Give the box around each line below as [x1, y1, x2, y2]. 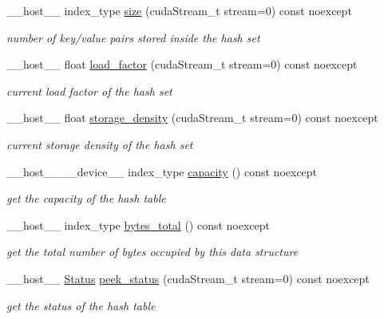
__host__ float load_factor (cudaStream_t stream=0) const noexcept [6, 56, 358, 73]
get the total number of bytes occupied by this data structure [6, 243, 299, 260]
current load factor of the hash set [6, 82, 172, 99]
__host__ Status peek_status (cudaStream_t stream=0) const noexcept [6, 270, 370, 286]
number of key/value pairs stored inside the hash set [6, 29, 260, 45]
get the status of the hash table [6, 297, 156, 313]
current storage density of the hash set [6, 136, 193, 152]
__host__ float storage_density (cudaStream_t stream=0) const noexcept [6, 109, 378, 126]
